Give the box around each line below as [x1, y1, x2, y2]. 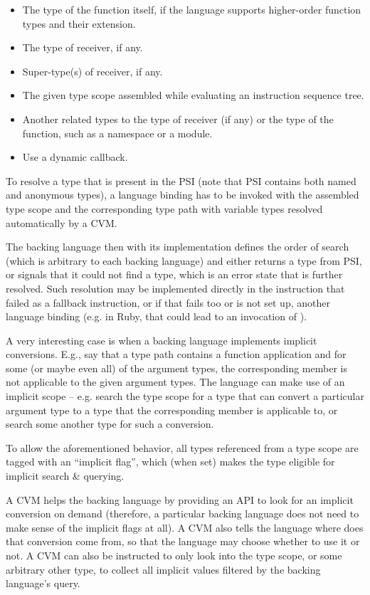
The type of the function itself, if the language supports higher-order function [22, 2, 361, 16]
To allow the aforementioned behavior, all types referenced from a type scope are [6, 440, 359, 455]
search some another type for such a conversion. [6, 416, 214, 431]
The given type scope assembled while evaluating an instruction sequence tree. [22, 88, 364, 102]
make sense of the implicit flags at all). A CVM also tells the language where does [6, 520, 364, 535]
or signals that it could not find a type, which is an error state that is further [6, 267, 343, 282]
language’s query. [6, 576, 80, 591]
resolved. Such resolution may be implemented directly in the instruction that [6, 280, 345, 295]
